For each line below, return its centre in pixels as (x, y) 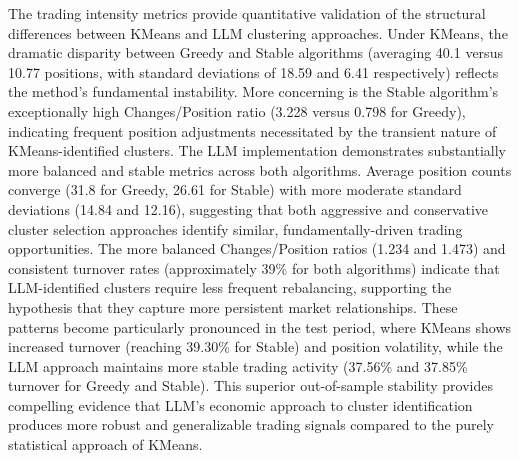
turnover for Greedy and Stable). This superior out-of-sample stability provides (250, 385)
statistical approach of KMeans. (105, 444)
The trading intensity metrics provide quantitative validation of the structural (247, 13)
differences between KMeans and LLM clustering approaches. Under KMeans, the (258, 32)
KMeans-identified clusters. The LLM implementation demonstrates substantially (257, 150)
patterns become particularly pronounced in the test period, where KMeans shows (260, 326)
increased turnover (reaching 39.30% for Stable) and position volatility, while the (255, 346)
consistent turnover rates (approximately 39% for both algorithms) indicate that (254, 267)
